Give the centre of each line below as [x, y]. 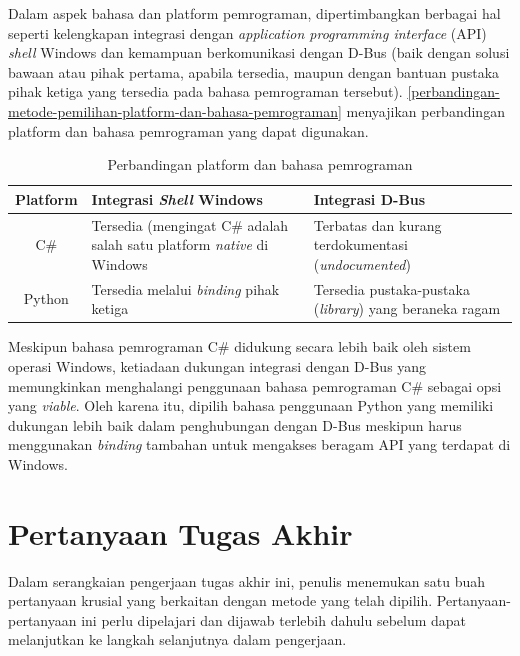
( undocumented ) [362, 263]
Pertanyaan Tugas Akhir [180, 532]
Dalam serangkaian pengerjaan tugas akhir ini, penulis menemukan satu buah [247, 580]
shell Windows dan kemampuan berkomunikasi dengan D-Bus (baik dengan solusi [259, 52]
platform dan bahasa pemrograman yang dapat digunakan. [188, 130]
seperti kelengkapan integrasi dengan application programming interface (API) [247, 32]
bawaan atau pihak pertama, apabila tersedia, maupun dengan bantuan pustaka [254, 71]
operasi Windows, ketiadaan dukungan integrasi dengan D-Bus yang [217, 365]
